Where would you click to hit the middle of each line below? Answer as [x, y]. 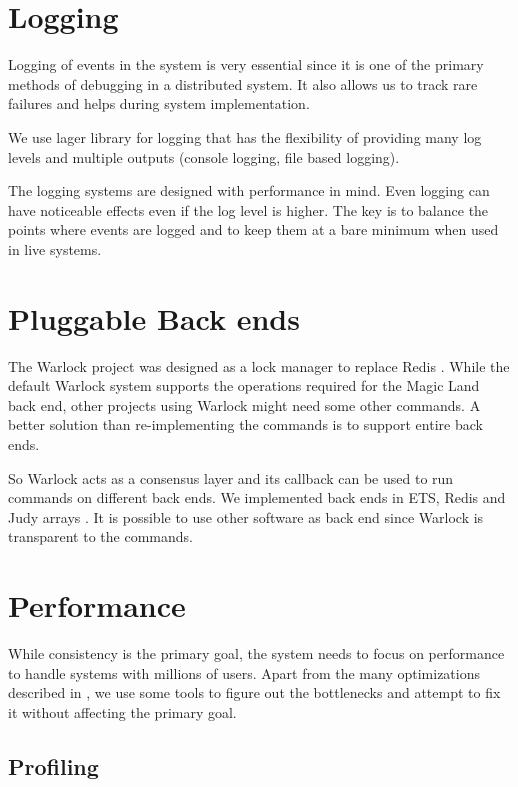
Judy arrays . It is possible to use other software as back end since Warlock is [246, 516]
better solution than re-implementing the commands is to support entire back [245, 424]
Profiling [53, 765]
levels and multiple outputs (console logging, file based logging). [204, 156]
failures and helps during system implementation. [159, 103]
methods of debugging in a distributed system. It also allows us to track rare [243, 83]
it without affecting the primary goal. [122, 711]
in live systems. [55, 248]
